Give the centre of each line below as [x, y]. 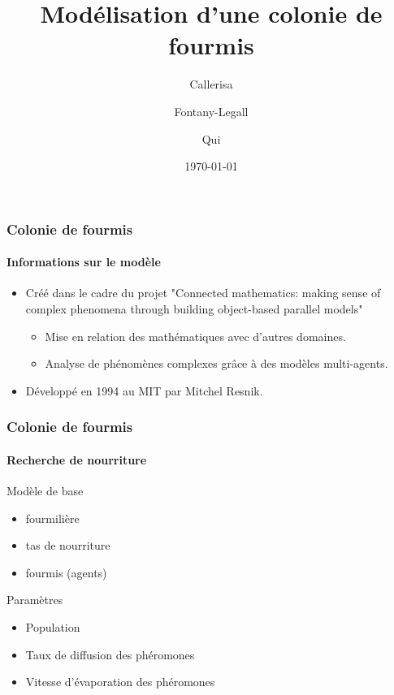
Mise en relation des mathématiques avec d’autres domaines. [195, 336]
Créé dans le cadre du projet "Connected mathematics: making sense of [203, 293]
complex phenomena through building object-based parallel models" [194, 309]
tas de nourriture [68, 545]
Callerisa [211, 84]
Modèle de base [45, 491]
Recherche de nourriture [77, 459]
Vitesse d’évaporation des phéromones [120, 682]
